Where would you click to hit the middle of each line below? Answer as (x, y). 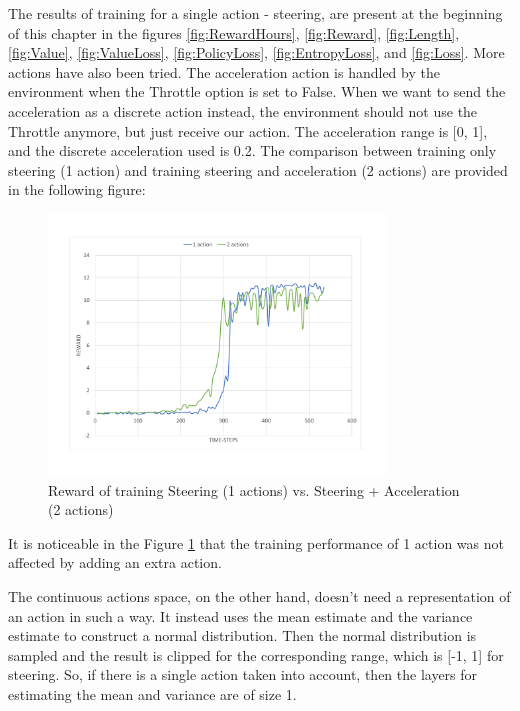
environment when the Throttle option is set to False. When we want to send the (257, 91)
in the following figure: (77, 189)
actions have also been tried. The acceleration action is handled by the (224, 71)
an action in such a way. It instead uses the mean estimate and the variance (240, 615)
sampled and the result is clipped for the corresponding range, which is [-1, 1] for (256, 654)
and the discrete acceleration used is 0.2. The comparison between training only (252, 150)
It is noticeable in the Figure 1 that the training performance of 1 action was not (256, 542)
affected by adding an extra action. (115, 562)
